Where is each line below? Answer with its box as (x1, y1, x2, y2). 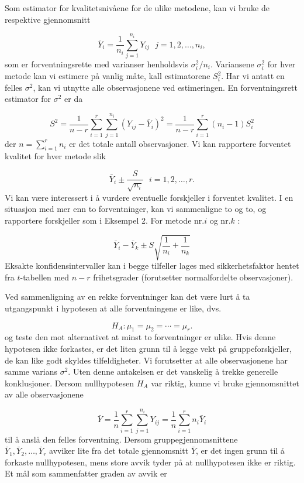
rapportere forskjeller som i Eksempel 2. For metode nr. (5, 214, 205, 227)
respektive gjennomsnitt (5, 13, 91, 25)
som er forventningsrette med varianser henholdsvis (5, 57, 189, 70)
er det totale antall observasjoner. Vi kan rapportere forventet (69, 137, 291, 149)
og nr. (209, 214, 231, 227)
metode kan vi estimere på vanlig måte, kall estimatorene (5, 70, 210, 82)
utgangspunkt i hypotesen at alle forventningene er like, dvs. (5, 302, 222, 314)
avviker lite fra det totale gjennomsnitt (49, 444, 189, 457)
